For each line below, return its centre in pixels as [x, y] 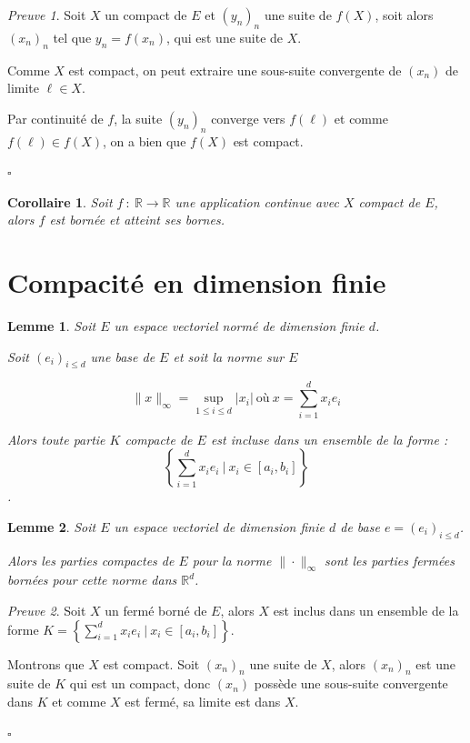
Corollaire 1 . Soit [60, 201]
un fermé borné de [156, 610]
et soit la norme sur [229, 356]
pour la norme [232, 560]
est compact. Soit [151, 663]
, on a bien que [144, 141]
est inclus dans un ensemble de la [366, 610]
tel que [72, 37]
